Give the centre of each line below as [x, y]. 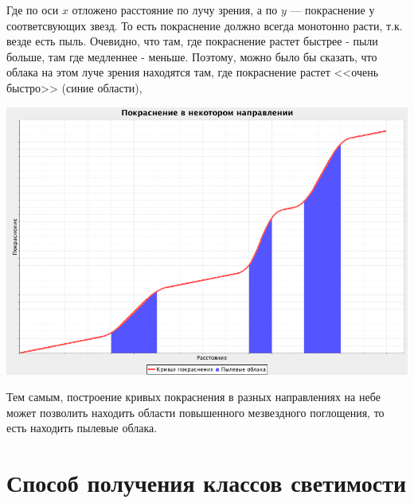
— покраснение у [332, 10]
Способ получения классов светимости [207, 483]
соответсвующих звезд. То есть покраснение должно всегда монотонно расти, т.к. [205, 25]
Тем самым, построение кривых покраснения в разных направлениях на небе [193, 397]
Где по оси [33, 10]
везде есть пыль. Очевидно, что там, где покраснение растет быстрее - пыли [192, 41]
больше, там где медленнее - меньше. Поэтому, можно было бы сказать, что [192, 56]
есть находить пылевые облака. [82, 428]
